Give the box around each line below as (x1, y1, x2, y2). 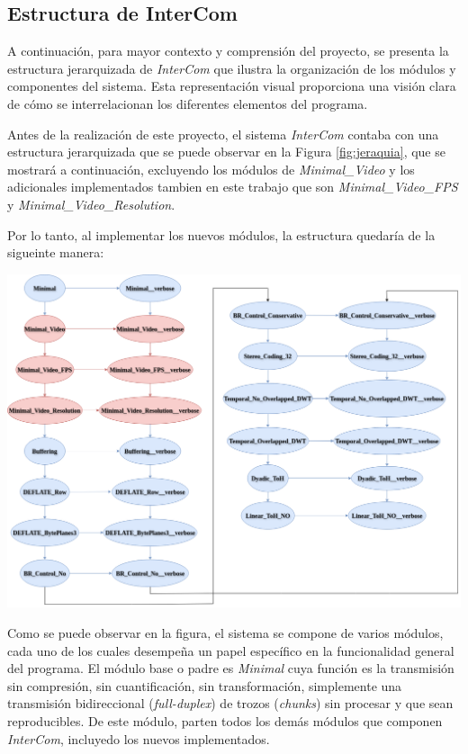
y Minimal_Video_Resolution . (7, 194, 175, 213)
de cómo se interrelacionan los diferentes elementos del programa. (7, 94, 368, 112)
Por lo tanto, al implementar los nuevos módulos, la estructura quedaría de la (7, 225, 436, 244)
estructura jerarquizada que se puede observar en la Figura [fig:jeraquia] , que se (7, 142, 445, 161)
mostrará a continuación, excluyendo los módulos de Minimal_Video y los (7, 159, 415, 178)
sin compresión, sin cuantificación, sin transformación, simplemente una (7, 676, 402, 695)
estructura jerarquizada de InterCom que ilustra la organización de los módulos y (7, 58, 456, 77)
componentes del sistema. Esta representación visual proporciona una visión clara (7, 76, 456, 95)
